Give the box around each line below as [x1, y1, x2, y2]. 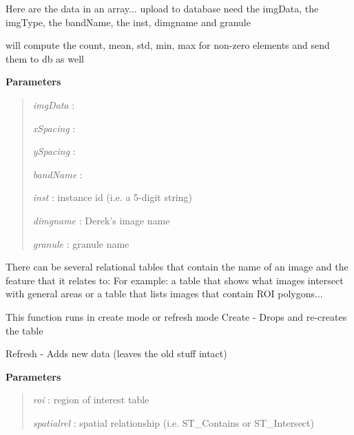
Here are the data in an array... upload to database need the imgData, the [6, 1, 319, 15]
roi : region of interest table [32, 392, 149, 407]
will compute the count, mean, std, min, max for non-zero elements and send [6, 38, 330, 52]
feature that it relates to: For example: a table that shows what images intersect [6, 273, 344, 287]
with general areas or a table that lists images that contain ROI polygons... [6, 286, 323, 301]
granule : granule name [32, 236, 129, 251]
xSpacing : [32, 120, 76, 135]
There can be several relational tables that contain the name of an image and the [6, 259, 348, 274]
